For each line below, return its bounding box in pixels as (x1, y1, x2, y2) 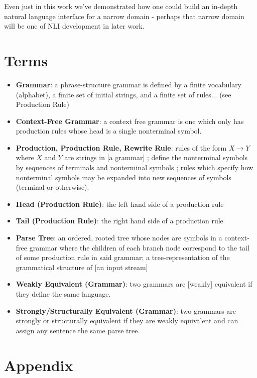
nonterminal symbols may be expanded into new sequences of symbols (16, 172, 231, 182)
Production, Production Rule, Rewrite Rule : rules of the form (16, 142, 227, 153)
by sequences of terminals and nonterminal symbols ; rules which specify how (16, 162, 253, 173)
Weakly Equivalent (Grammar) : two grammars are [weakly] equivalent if (16, 279, 252, 289)
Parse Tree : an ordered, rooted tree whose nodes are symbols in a (16, 232, 222, 243)
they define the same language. (16, 289, 111, 299)
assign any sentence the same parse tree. (16, 325, 140, 335)
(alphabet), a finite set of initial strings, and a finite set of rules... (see (16, 89, 231, 99)
